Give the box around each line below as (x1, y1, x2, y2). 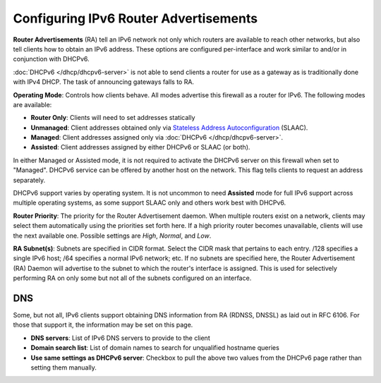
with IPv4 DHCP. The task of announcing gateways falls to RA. (13, 78, 194, 86)
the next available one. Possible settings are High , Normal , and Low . (13, 231, 212, 240)
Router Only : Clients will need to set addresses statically (30, 114, 195, 122)
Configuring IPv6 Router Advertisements (13, 11, 258, 26)
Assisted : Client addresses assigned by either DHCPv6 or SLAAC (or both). (30, 143, 250, 152)
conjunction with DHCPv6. (13, 55, 90, 63)
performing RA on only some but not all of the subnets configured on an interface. (13, 274, 252, 282)
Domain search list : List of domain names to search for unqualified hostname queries (30, 344, 280, 352)
